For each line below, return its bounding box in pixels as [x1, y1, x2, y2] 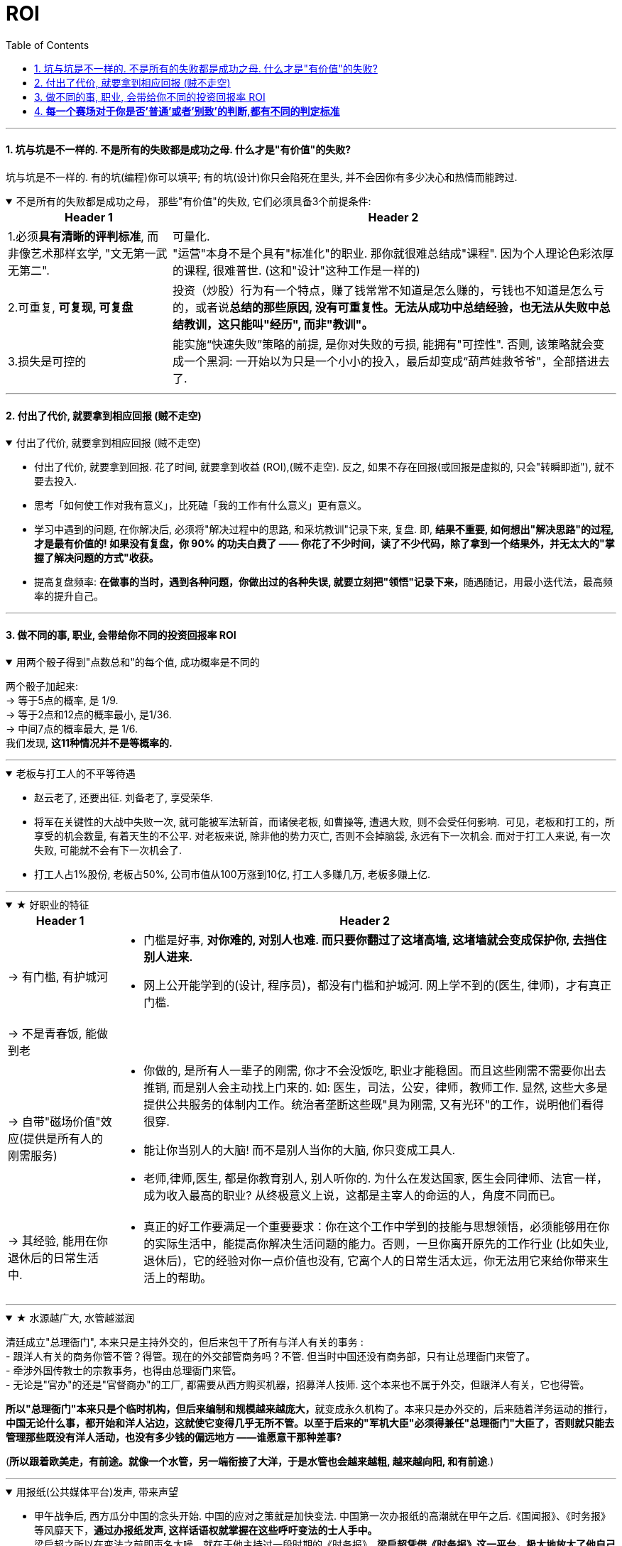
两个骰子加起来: [6, 680, 79, 693]
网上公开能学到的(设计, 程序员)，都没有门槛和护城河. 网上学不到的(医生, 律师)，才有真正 [143, 978, 611, 993]
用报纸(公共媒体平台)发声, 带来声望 [16, 1486, 179, 1498]
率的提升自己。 [34, 590, 104, 603]
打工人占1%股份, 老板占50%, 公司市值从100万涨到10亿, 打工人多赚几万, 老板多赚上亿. [34, 868, 431, 881]
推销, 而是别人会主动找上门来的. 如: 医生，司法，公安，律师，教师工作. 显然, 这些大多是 [143, 1080, 608, 1095]
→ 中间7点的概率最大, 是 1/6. [6, 723, 138, 735]
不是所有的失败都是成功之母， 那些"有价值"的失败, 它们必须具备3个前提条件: [16, 194, 371, 207]
